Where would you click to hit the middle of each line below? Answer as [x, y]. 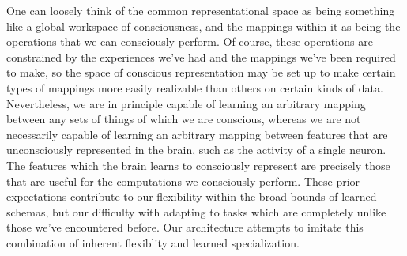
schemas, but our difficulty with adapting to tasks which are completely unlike [196, 211]
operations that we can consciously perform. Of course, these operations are [190, 41]
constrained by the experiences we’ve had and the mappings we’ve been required [201, 56]
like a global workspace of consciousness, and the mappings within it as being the [203, 26]
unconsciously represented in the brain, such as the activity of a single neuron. [196, 150]
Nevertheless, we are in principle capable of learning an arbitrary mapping [186, 103]
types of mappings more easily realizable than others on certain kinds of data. [195, 87]
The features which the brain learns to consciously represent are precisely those [198, 165]
